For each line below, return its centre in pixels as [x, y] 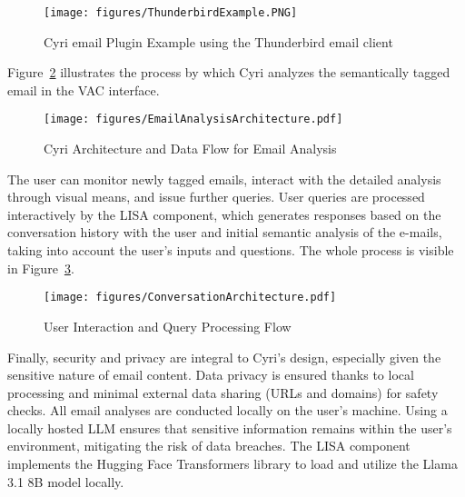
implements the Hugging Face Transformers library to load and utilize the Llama [232, 464]
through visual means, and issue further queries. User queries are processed [216, 197]
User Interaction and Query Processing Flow [168, 326]
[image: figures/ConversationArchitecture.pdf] [190, 298]
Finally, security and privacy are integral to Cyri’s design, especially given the [224, 357]
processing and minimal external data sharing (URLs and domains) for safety [223, 392]
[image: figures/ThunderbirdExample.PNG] [171, 13]
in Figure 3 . [41, 268]
